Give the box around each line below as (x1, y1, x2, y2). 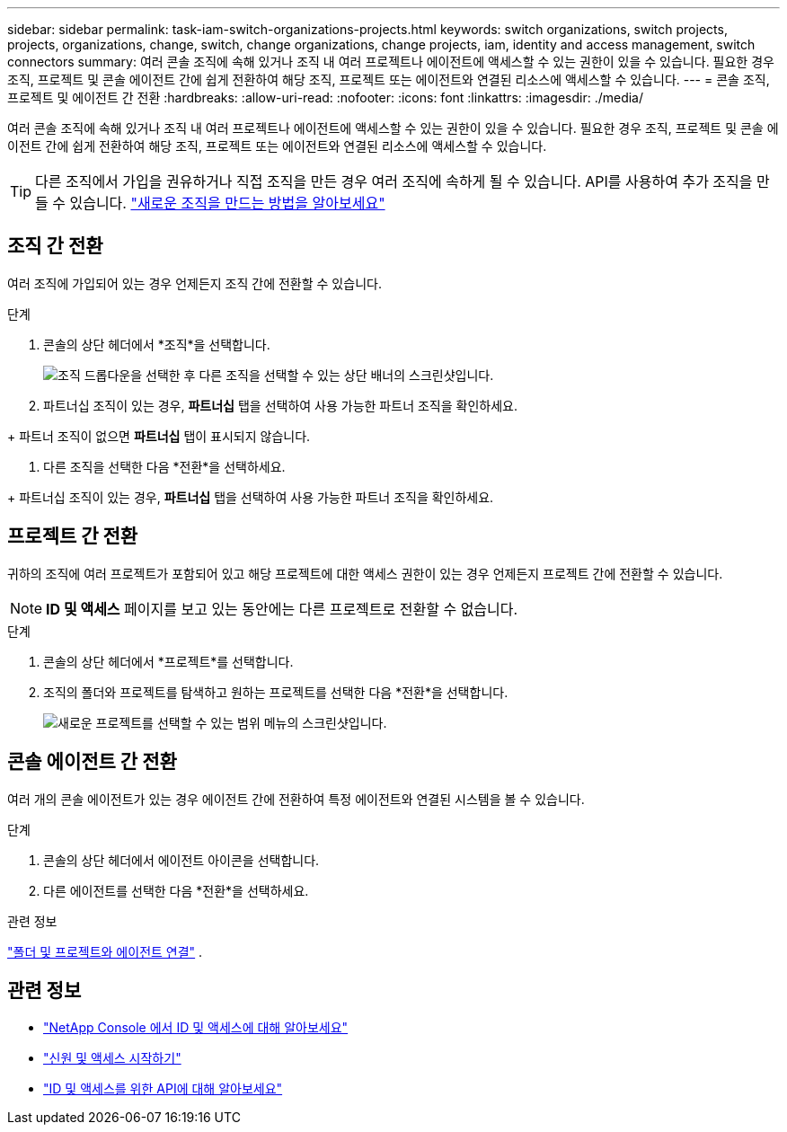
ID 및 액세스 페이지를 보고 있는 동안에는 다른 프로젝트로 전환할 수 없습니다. (46, 599, 518, 618)
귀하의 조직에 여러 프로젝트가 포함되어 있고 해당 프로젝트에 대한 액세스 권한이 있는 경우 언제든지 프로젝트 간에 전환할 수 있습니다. (7, 565, 723, 581)
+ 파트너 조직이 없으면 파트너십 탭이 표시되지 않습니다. (7, 428, 311, 444)
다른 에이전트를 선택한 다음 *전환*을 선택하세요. (43, 882, 309, 898)
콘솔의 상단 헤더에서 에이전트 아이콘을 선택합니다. (43, 852, 320, 868)
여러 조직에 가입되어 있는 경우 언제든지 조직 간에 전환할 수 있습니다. (7, 275, 382, 291)
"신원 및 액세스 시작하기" (43, 1050, 181, 1066)
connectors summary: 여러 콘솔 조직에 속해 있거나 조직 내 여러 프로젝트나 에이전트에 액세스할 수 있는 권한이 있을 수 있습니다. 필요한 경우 (7, 54, 774, 69)
